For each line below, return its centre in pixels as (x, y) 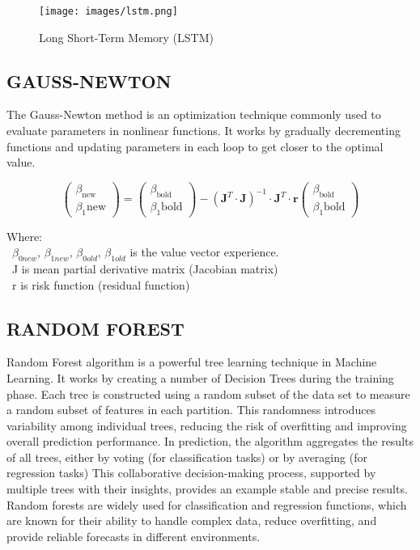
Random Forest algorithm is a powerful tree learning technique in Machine (192, 362)
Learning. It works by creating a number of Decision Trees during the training (200, 377)
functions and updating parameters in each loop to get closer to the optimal (195, 146)
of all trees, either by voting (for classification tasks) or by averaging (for (187, 457)
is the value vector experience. (204, 252)
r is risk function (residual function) (101, 284)
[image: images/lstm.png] (108, 11)
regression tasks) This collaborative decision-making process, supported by (191, 473)
